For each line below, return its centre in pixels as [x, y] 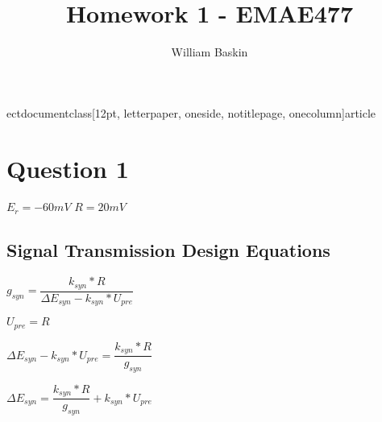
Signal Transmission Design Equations [168, 250]
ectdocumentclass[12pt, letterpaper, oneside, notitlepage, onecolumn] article [191, 112]
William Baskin [210, 52]
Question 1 [68, 168]
